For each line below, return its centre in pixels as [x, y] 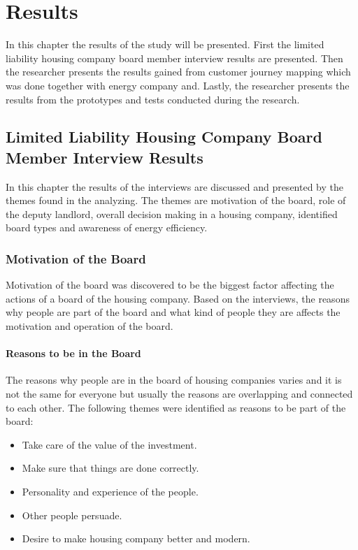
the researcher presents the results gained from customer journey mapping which [178, 72]
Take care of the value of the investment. [109, 444]
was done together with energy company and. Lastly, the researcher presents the [178, 85]
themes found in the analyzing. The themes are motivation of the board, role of [176, 200]
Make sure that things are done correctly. [110, 468]
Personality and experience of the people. [110, 492]
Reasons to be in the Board [73, 353]
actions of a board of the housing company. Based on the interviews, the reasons [178, 298]
